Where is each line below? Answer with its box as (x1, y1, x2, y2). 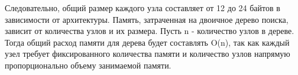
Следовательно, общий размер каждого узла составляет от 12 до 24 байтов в (5, 2, 280, 13)
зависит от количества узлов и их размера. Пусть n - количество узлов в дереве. (5, 25, 294, 37)
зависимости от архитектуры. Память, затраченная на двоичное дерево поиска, (5, 13, 289, 25)
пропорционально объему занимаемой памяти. (5, 59, 171, 71)
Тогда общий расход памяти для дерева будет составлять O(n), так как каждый (5, 36, 290, 48)
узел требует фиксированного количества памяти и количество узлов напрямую (5, 47, 290, 60)
